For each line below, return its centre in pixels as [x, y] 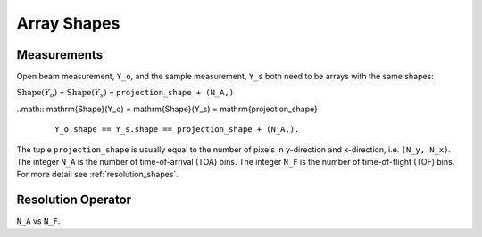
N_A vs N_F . [38, 221]
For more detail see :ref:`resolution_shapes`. [97, 175]
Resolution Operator [74, 200]
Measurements [59, 55]
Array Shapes [68, 23]
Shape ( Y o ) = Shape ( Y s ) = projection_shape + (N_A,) [125, 94]
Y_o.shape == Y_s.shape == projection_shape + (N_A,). [177, 130]
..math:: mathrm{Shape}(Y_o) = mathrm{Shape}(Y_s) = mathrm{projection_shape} [167, 109]
